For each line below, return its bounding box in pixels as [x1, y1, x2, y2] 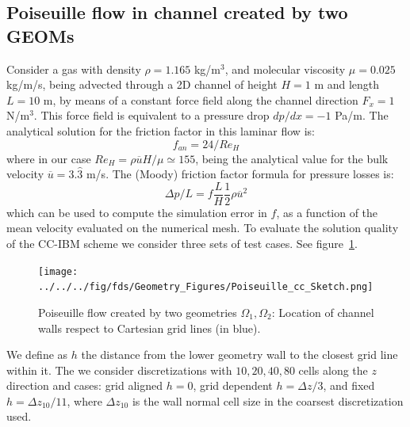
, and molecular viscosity [224, 60, 346, 77]
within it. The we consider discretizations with [6, 361, 232, 378]
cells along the [298, 361, 368, 378]
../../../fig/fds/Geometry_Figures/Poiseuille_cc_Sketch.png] [38, 281, 374, 293]
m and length [314, 76, 380, 93]
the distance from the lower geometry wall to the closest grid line [81, 346, 398, 363]
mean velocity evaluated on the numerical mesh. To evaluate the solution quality [6, 219, 399, 236]
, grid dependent [193, 377, 273, 394]
